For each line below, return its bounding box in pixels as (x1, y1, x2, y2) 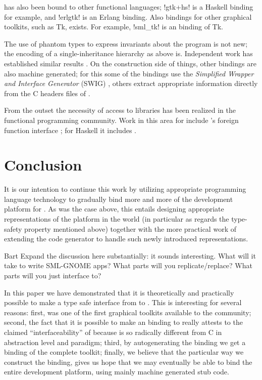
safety (4, 223, 22, 234)
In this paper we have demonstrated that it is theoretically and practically (4, 287, 234, 298)
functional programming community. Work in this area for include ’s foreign (4, 114, 239, 125)
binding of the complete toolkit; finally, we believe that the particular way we (4, 347, 244, 357)
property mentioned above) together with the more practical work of (24, 223, 236, 234)
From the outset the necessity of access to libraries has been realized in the (4, 105, 236, 115)
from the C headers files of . (4, 88, 90, 98)
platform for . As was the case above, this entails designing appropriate (4, 203, 224, 214)
